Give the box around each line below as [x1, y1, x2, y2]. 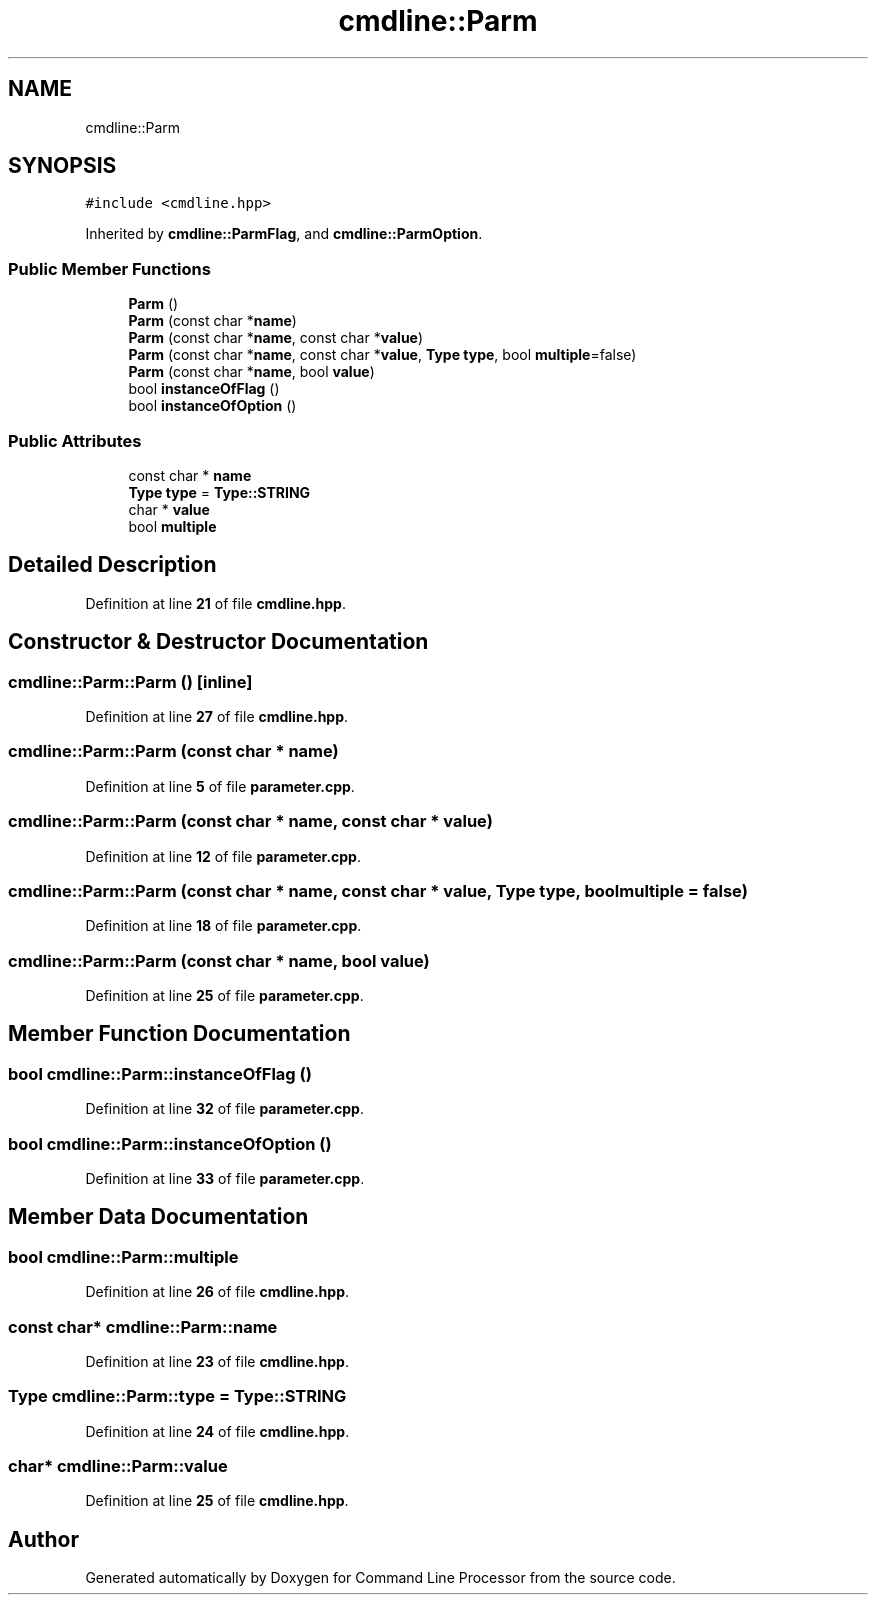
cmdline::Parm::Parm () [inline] [8, 671, 253, 692]
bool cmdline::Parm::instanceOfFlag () [8, 1063, 312, 1084]
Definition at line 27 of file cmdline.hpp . [85, 708, 349, 725]
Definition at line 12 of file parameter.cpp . [85, 847, 361, 865]
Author [8, 1526, 79, 1552]
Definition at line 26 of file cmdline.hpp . [85, 1283, 350, 1301]
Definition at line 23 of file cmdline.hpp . [85, 1352, 349, 1370]
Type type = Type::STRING [128, 483, 311, 501]
